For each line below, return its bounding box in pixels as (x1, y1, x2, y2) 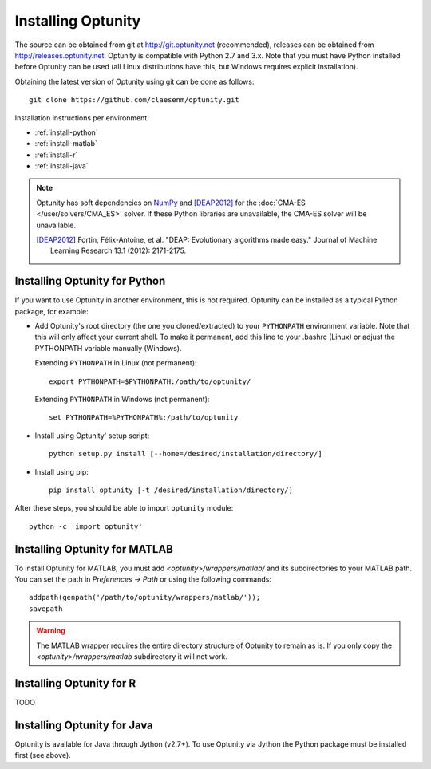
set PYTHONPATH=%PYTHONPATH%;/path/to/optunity (49, 413, 239, 422)
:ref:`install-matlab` (34, 139, 97, 148)
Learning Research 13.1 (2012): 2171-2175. (50, 246, 187, 255)
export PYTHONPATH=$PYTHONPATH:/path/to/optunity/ (49, 377, 251, 386)
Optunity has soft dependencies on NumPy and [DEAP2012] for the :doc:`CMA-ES (36, 198, 306, 207)
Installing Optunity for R (14, 676, 136, 690)
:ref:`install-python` (34, 128, 99, 137)
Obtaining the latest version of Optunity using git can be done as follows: (14, 77, 255, 86)
